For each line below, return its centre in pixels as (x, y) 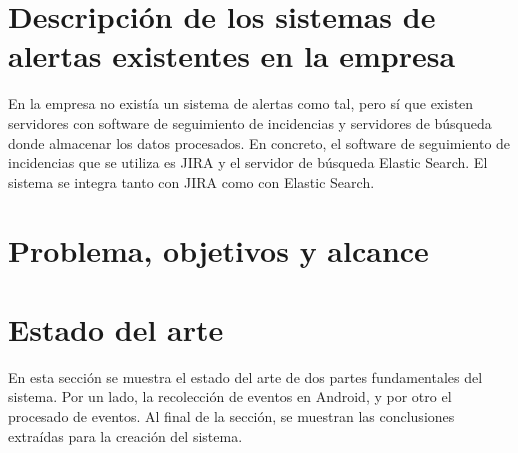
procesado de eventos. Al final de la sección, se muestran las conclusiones (231, 415)
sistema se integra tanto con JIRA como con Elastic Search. (191, 181)
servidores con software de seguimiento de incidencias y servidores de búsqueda (250, 122)
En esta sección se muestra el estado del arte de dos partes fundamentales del (245, 376)
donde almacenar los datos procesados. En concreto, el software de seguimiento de (259, 142)
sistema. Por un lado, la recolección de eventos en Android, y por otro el (230, 396)
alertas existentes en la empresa (232, 55)
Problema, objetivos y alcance (218, 250)
